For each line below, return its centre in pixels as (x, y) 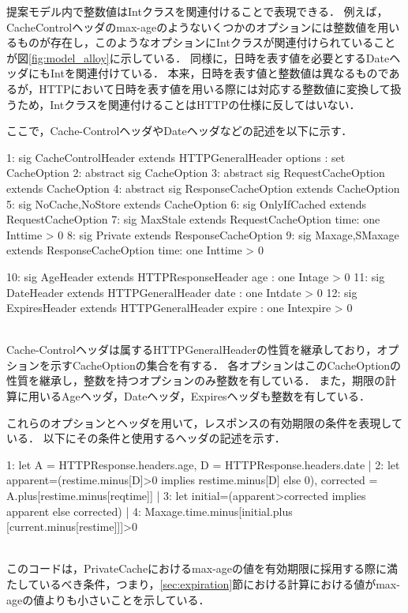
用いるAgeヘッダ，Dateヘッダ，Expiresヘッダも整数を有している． (199, 396)
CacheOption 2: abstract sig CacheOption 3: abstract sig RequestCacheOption (196, 173)
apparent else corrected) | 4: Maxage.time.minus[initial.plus (150, 511)
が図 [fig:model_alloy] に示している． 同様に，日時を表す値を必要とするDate (198, 57)
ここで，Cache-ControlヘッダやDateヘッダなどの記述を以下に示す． (180, 131)
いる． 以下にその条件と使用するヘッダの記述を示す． (146, 438)
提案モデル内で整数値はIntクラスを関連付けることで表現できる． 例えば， (197, 11)
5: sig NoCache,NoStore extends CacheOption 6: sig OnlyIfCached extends (187, 203)
